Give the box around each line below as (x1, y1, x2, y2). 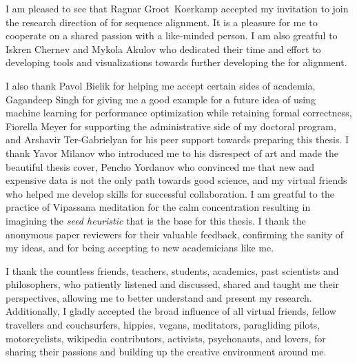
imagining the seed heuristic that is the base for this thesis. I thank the (6, 213, 306, 227)
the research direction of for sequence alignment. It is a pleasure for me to (6, 14, 318, 29)
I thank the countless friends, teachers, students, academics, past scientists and (6, 263, 339, 278)
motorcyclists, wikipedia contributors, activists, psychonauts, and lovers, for (6, 331, 326, 345)
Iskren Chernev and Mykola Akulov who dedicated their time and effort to (6, 41, 321, 56)
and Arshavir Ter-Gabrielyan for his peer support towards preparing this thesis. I (6, 132, 349, 147)
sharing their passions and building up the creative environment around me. (6, 344, 327, 359)
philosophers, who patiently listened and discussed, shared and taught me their (6, 277, 340, 291)
